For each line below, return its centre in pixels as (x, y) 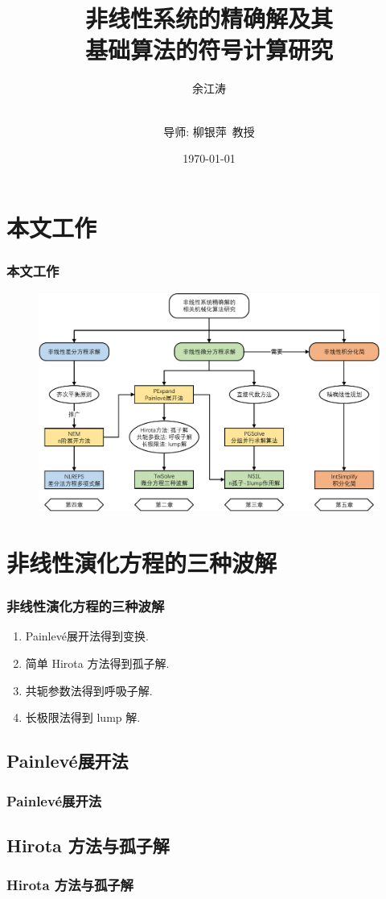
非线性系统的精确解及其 (209, 18)
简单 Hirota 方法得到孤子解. (97, 663)
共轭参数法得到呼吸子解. (89, 690)
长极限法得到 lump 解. (83, 717)
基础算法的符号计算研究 (209, 50)
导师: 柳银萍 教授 (209, 131)
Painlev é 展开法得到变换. (87, 636)
